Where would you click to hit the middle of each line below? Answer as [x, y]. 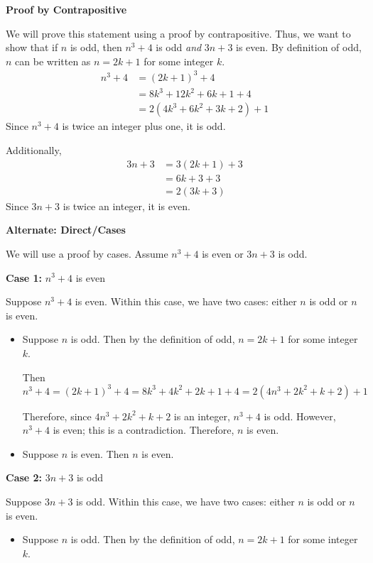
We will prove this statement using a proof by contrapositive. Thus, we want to [178, 33]
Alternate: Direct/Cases [66, 230]
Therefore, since [57, 416]
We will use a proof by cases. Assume [87, 253]
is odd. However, [300, 416]
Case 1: [24, 277]
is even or [223, 253]
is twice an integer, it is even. [126, 206]
